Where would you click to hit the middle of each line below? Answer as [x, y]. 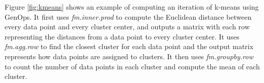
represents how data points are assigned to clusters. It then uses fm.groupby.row [129, 56]
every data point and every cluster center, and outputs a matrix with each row [127, 27]
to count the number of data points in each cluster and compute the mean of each [132, 66]
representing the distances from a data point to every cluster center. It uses [122, 36]
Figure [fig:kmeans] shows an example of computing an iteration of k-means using [132, 7]
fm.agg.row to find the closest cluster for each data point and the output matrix [129, 46]
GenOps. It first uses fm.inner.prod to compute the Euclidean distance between [128, 16]
